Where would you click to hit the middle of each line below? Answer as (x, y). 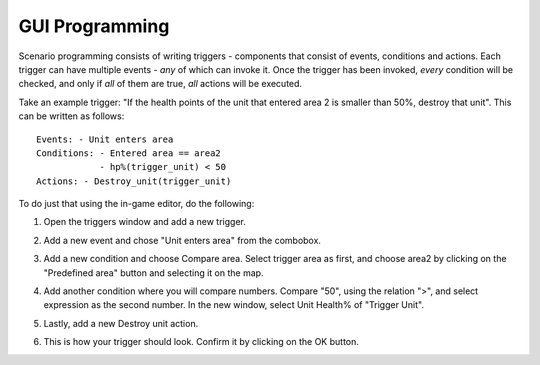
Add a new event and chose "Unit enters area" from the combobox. (182, 240)
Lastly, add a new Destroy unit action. (121, 323)
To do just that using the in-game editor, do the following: (136, 204)
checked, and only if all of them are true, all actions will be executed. (160, 84)
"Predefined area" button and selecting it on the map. (153, 272)
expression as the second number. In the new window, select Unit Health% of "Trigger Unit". (234, 305)
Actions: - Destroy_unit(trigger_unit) (134, 181)
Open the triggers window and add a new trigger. (145, 222)
